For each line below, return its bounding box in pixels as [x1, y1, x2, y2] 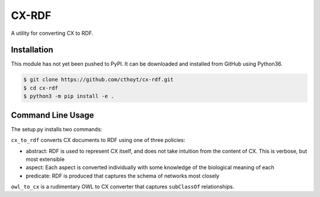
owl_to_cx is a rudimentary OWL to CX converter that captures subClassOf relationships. [11, 183, 235, 190]
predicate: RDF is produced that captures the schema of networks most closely [25, 172, 219, 179]
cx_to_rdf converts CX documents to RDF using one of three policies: [11, 137, 185, 144]
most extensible [25, 156, 65, 163]
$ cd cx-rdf [23, 85, 59, 91]
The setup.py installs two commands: [11, 125, 103, 133]
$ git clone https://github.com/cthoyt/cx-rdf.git [23, 76, 174, 83]
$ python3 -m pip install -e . [23, 93, 115, 100]
